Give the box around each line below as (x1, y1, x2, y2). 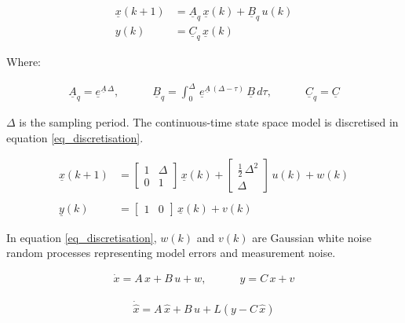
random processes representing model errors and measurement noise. (6, 244, 336, 261)
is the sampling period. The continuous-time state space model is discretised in (19, 114, 399, 130)
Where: (6, 53, 41, 70)
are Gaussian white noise (252, 229, 372, 245)
